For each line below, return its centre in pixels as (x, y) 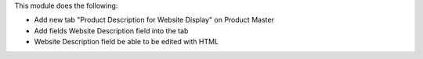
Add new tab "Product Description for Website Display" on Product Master (154, 20)
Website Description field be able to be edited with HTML (127, 42)
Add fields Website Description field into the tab (111, 30)
